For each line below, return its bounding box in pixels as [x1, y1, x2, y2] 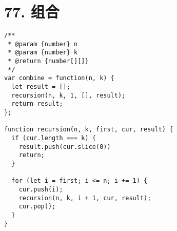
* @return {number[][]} [8, 57, 89, 65]
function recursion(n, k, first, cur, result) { [4, 126, 173, 133]
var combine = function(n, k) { [4, 74, 114, 82]
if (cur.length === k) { [11, 134, 96, 142]
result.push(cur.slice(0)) [18, 143, 111, 150]
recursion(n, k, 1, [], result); [11, 91, 126, 99]
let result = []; [11, 83, 70, 91]
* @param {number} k [8, 49, 78, 56]
